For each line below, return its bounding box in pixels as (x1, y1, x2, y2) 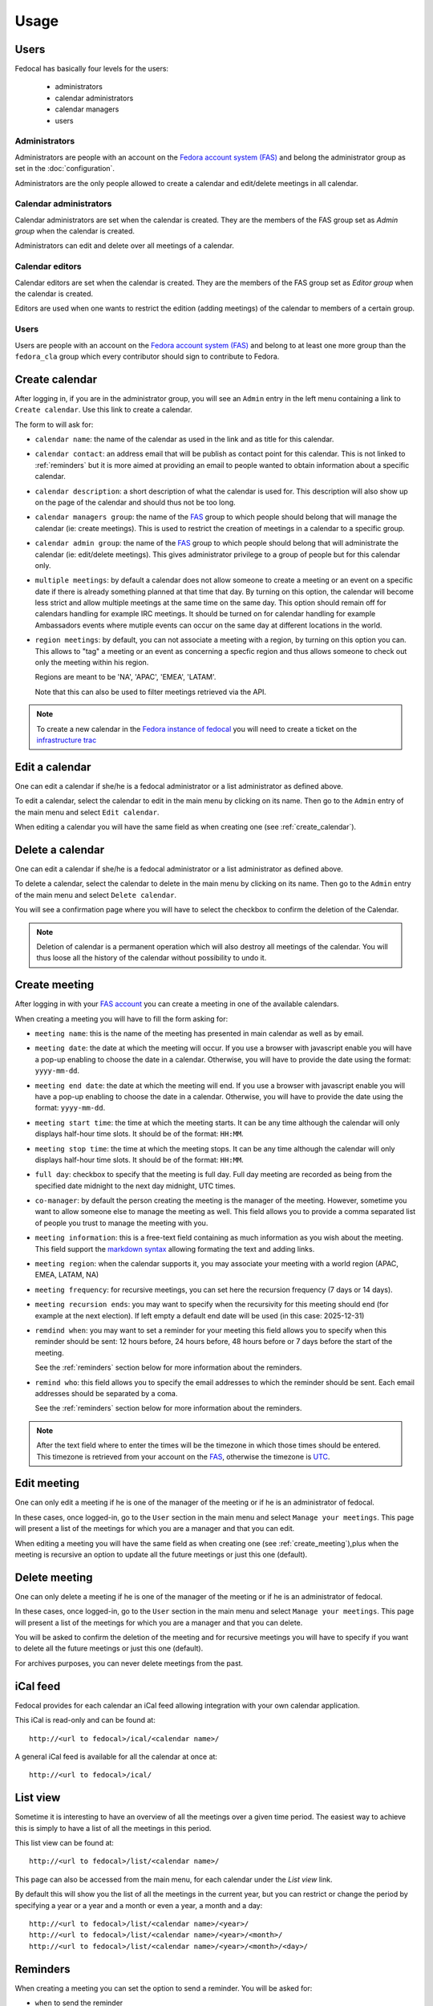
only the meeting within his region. (34, 658, 149, 668)
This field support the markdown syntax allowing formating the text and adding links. (34, 1244, 315, 1253)
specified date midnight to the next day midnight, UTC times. (34, 1180, 236, 1191)
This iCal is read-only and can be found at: (14, 1716, 156, 1725)
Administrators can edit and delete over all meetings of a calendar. (14, 241, 234, 250)
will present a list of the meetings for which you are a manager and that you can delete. (14, 1618, 303, 1627)
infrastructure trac (36, 735, 97, 745)
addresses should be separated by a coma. (34, 1388, 178, 1398)
